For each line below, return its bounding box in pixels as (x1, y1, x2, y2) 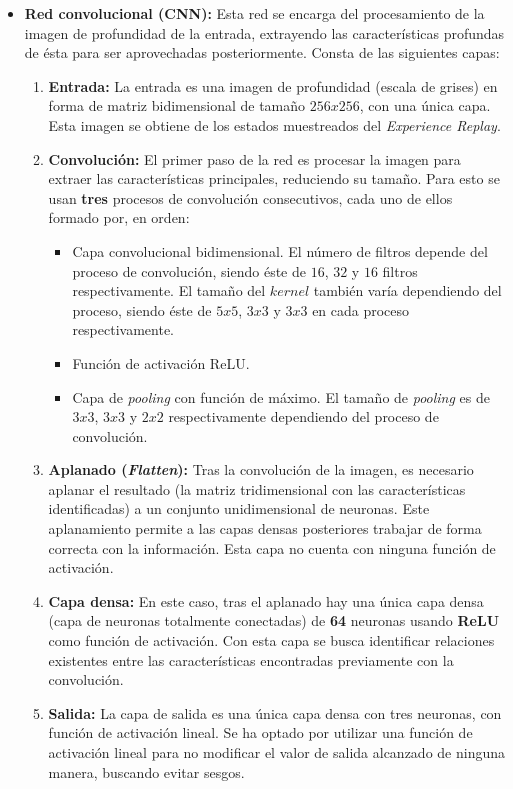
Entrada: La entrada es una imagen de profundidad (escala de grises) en (48, 75, 498, 96)
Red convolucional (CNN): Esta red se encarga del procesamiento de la (24, 3, 485, 23)
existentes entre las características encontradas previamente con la (48, 649, 454, 670)
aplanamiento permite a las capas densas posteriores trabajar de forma (48, 518, 482, 539)
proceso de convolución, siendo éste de (72, 260, 306, 281)
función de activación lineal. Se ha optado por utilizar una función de (48, 722, 473, 743)
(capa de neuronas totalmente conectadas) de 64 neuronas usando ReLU (48, 610, 500, 631)
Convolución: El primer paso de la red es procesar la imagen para (48, 148, 461, 169)
